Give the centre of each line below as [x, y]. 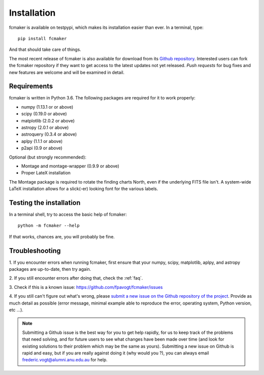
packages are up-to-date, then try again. [50, 269]
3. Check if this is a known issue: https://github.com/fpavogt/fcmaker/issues [86, 287]
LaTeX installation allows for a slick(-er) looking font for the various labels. [84, 189]
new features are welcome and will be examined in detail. [67, 72]
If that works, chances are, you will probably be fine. [62, 236]
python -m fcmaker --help [49, 226]
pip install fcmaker [42, 38]
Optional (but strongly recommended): [48, 157]
